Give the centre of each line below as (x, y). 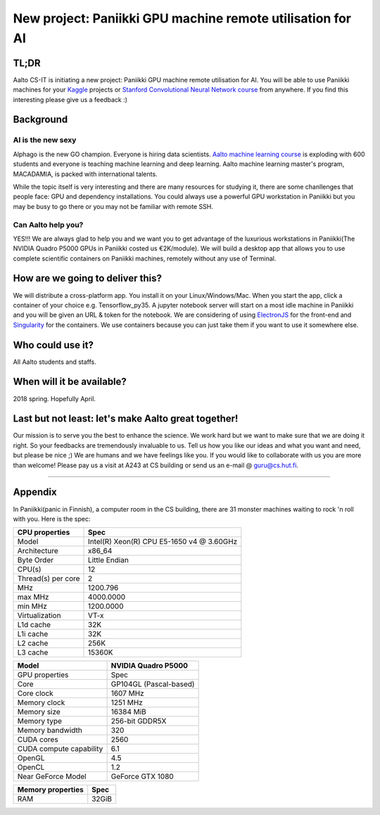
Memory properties (50, 790)
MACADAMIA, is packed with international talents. (85, 174)
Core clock (36, 693)
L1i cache (33, 634)
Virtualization (39, 616)
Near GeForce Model (52, 776)
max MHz (33, 597)
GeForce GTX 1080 (142, 776)
